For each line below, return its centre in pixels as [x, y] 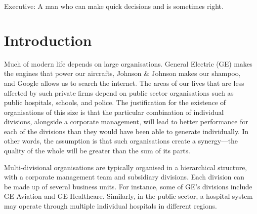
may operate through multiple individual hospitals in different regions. [110, 206]
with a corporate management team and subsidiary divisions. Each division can [124, 177]
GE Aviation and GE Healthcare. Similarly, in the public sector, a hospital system [128, 196]
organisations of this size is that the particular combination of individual [114, 112]
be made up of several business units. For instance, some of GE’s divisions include [128, 186]
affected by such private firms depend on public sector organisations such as [119, 92]
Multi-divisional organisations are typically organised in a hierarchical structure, [126, 167]
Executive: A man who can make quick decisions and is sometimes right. [114, 6]
